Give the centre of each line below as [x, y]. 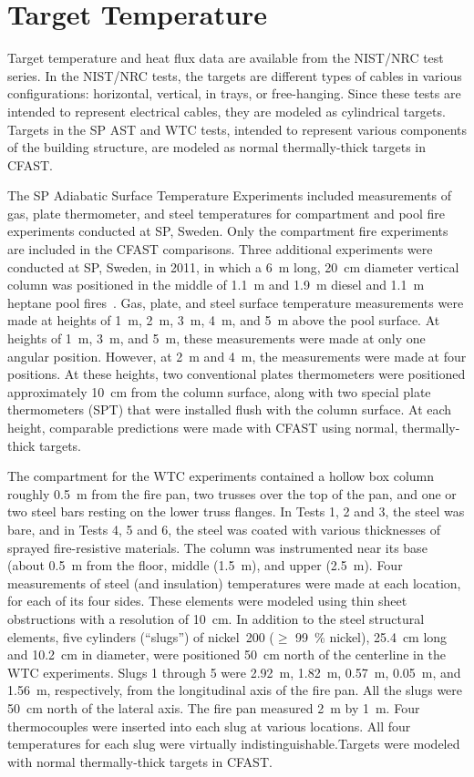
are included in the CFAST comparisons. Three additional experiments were [220, 249]
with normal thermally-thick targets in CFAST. [140, 761]
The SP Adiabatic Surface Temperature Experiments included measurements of [229, 195]
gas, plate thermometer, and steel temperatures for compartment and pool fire [226, 213]
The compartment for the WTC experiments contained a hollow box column [221, 476]
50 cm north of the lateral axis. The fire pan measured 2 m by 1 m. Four [214, 707]
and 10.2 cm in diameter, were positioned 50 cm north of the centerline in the [227, 654]
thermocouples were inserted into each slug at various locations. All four [209, 726]
